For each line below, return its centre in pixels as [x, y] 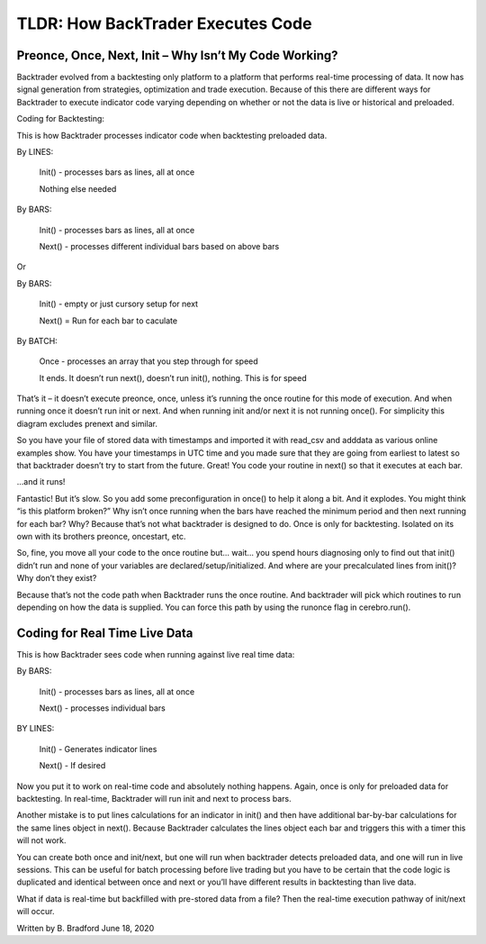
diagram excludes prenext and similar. [87, 423]
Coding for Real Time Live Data [105, 633]
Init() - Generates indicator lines [98, 749]
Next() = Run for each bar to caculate [108, 321]
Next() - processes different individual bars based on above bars [159, 246]
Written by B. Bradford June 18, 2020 [85, 928]
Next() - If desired [72, 766]
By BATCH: [37, 340]
